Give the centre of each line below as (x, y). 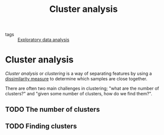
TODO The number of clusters (53, 109)
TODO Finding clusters (41, 126)
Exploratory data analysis (43, 40)
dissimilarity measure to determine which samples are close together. (76, 79)
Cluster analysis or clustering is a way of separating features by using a (79, 73)
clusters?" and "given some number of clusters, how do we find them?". (79, 94)
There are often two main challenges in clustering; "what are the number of (82, 88)
